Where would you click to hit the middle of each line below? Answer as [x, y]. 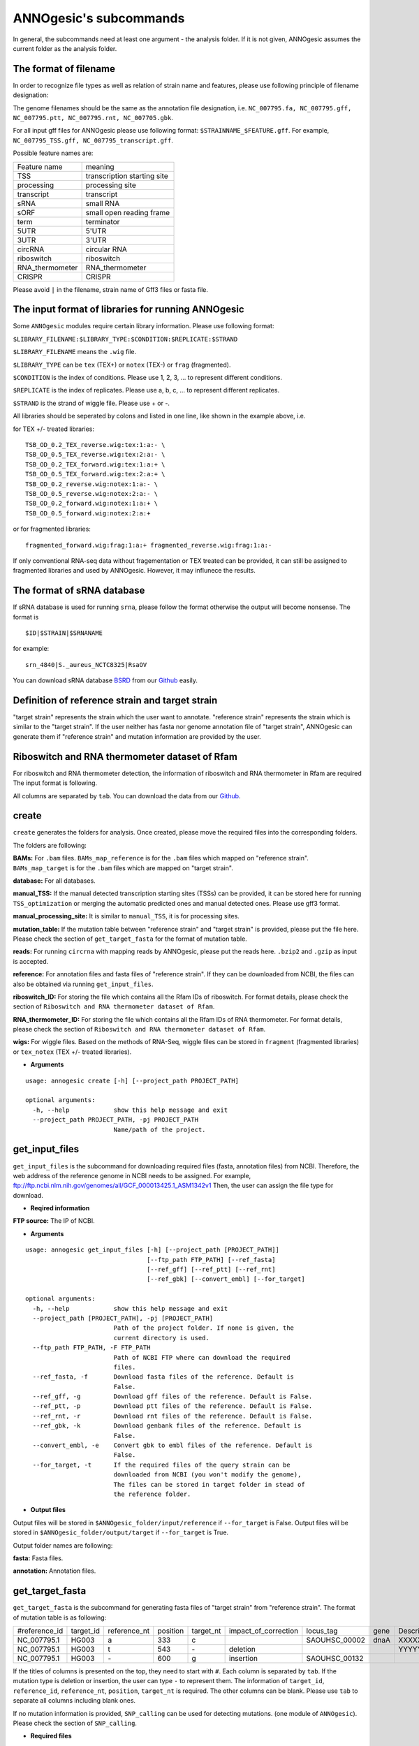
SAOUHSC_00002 [336, 1640]
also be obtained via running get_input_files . [83, 984]
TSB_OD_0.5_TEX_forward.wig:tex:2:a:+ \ [95, 474]
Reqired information [60, 1208]
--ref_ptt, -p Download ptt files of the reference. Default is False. [172, 1406]
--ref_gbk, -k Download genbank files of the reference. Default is [167, 1426]
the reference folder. [152, 1494]
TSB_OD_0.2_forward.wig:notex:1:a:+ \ [92, 504]
